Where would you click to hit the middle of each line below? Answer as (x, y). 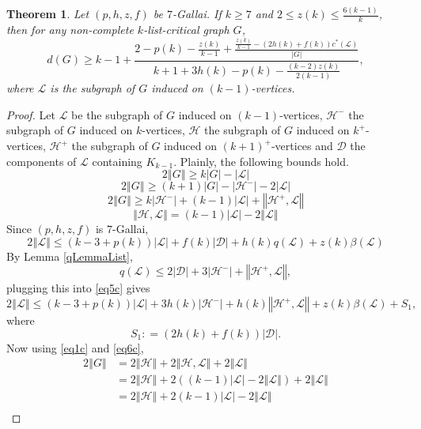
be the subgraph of (117, 114)
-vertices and (302, 146)
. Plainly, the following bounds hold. (261, 161)
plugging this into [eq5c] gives (78, 288)
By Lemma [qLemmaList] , (70, 256)
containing (117, 161)
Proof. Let (31, 114)
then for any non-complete (70, 30)
